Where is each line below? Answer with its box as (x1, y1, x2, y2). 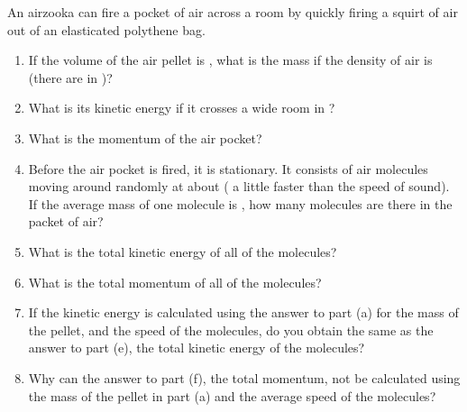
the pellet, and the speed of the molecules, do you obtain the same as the (28, 320, 434, 339)
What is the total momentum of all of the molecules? (28, 272, 322, 291)
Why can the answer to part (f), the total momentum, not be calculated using (28, 368, 461, 387)
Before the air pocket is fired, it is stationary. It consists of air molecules (28, 159, 428, 178)
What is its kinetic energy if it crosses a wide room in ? (28, 98, 335, 117)
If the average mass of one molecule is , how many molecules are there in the (28, 194, 453, 213)
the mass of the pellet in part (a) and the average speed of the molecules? (28, 386, 436, 405)
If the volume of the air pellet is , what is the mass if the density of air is (28, 50, 433, 69)
